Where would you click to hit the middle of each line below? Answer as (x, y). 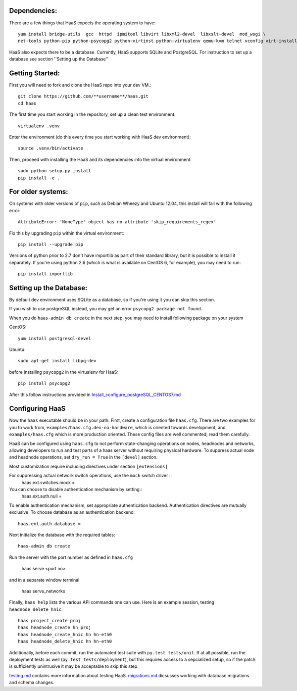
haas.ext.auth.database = (49, 524)
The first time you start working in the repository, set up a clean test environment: (92, 114)
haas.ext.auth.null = (42, 496)
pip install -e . (39, 178)
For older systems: (39, 192)
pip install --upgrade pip (51, 244)
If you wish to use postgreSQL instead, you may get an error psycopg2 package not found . (106, 309)
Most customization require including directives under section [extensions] (88, 466)
